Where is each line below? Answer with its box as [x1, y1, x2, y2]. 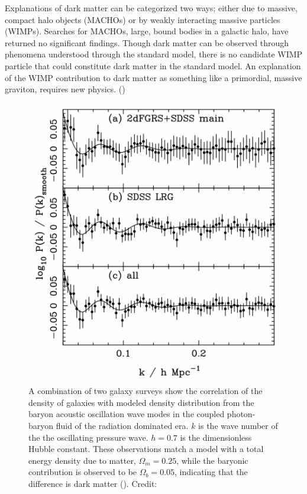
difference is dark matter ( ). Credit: [28, 477, 157, 490]
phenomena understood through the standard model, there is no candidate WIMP [5, 48, 303, 60]
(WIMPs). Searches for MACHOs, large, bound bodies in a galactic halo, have [5, 25, 289, 37]
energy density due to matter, [28, 454, 136, 466]
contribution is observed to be [28, 466, 137, 478]
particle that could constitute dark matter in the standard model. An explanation [5, 59, 301, 72]
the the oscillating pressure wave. [28, 431, 148, 443]
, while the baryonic [176, 454, 248, 466]
